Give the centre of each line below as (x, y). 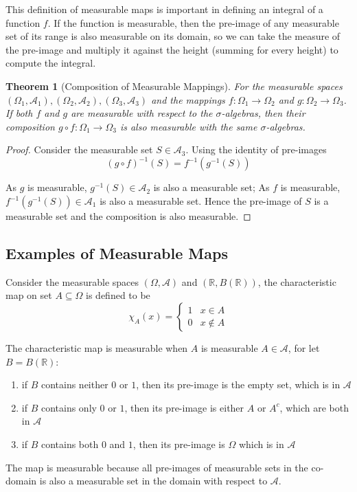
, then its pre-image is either (184, 407)
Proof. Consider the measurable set (79, 149)
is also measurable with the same (188, 126)
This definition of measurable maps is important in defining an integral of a (164, 9)
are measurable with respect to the (142, 113)
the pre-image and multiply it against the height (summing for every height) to (172, 49)
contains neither (74, 384)
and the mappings (188, 99)
